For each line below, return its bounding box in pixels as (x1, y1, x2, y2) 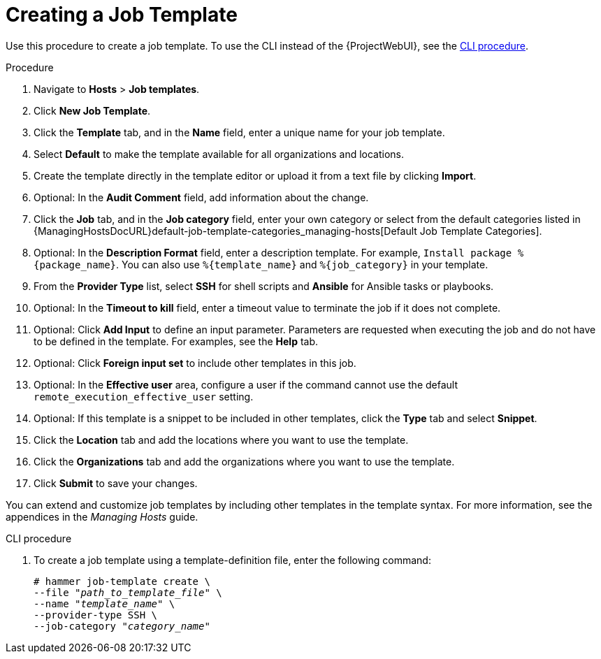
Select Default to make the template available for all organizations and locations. (34, 147, 404, 160)
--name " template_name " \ (34, 598, 175, 609)
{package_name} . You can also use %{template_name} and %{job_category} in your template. (34, 258, 488, 270)
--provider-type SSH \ (34, 609, 158, 621)
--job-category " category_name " (34, 620, 210, 632)
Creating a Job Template (6, 3, 238, 27)
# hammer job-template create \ (34, 575, 210, 587)
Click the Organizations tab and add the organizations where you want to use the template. (34, 455, 455, 468)
